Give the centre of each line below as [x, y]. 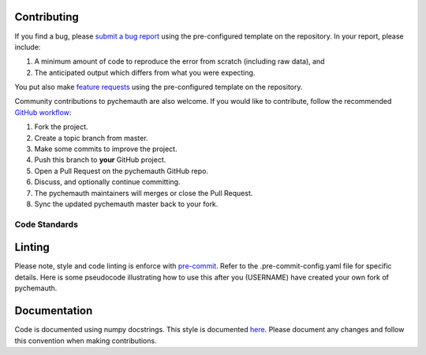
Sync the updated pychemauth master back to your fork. [126, 204]
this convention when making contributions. [86, 340]
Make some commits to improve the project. [106, 149]
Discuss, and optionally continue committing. [107, 182]
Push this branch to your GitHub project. [100, 160]
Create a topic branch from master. [92, 138]
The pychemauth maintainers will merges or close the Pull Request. [144, 193]
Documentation [54, 311]
